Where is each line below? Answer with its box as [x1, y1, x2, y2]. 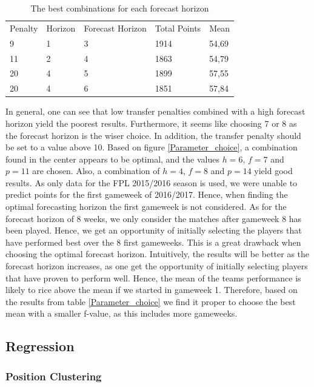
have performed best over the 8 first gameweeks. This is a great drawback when [5, 235, 301, 248]
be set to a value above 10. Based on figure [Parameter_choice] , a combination [5, 141, 298, 153]
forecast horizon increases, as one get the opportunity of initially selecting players [5, 260, 308, 272]
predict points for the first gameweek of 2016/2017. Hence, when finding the [5, 188, 288, 201]
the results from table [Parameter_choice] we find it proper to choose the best [5, 295, 296, 308]
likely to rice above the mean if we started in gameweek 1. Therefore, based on [5, 283, 298, 296]
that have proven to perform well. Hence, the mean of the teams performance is [5, 271, 301, 284]
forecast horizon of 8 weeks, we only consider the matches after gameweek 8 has [5, 212, 302, 224]
